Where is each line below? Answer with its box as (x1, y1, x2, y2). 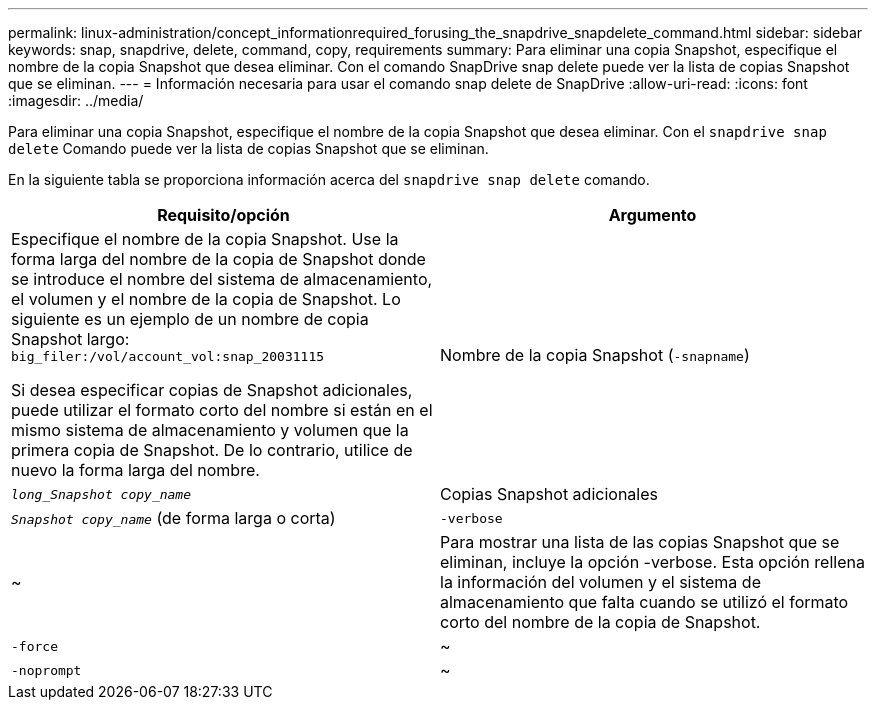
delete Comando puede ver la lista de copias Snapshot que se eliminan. (8, 140, 489, 157)
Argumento (608, 205, 697, 225)
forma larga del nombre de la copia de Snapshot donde (11, 249, 426, 269)
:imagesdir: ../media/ (8, 92, 144, 109)
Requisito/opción (157, 205, 290, 225)
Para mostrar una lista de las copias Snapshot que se (440, 532, 840, 552)
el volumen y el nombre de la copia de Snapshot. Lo (11, 289, 401, 309)
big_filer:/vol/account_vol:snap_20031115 (11, 349, 325, 364)
